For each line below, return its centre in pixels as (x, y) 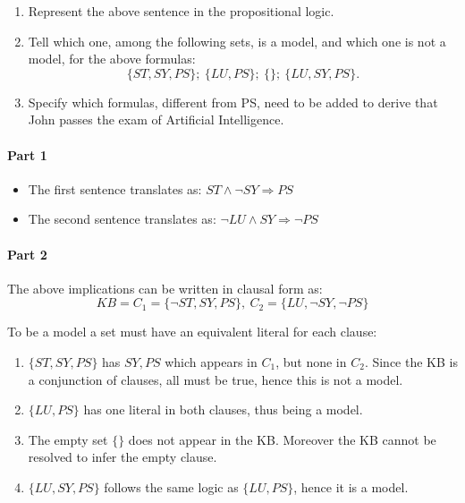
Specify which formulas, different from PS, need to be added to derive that (233, 102)
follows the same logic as (171, 486)
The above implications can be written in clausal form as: (165, 288)
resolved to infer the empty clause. (123, 457)
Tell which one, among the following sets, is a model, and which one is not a (237, 41)
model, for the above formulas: (112, 59)
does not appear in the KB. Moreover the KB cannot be (282, 439)
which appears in (211, 361)
